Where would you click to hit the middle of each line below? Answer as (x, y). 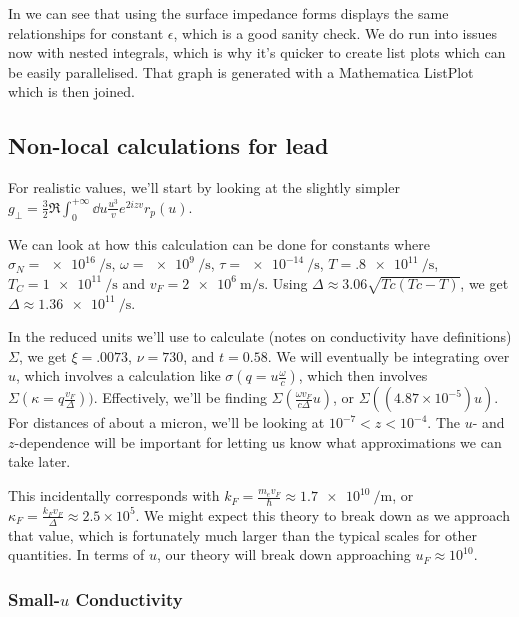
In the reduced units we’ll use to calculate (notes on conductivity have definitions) (260, 336)
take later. (39, 461)
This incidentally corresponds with (114, 495)
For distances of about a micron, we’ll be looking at (166, 422)
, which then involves (363, 375)
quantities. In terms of (76, 554)
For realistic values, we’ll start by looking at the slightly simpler (204, 187)
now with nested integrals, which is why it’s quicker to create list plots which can (257, 52)
